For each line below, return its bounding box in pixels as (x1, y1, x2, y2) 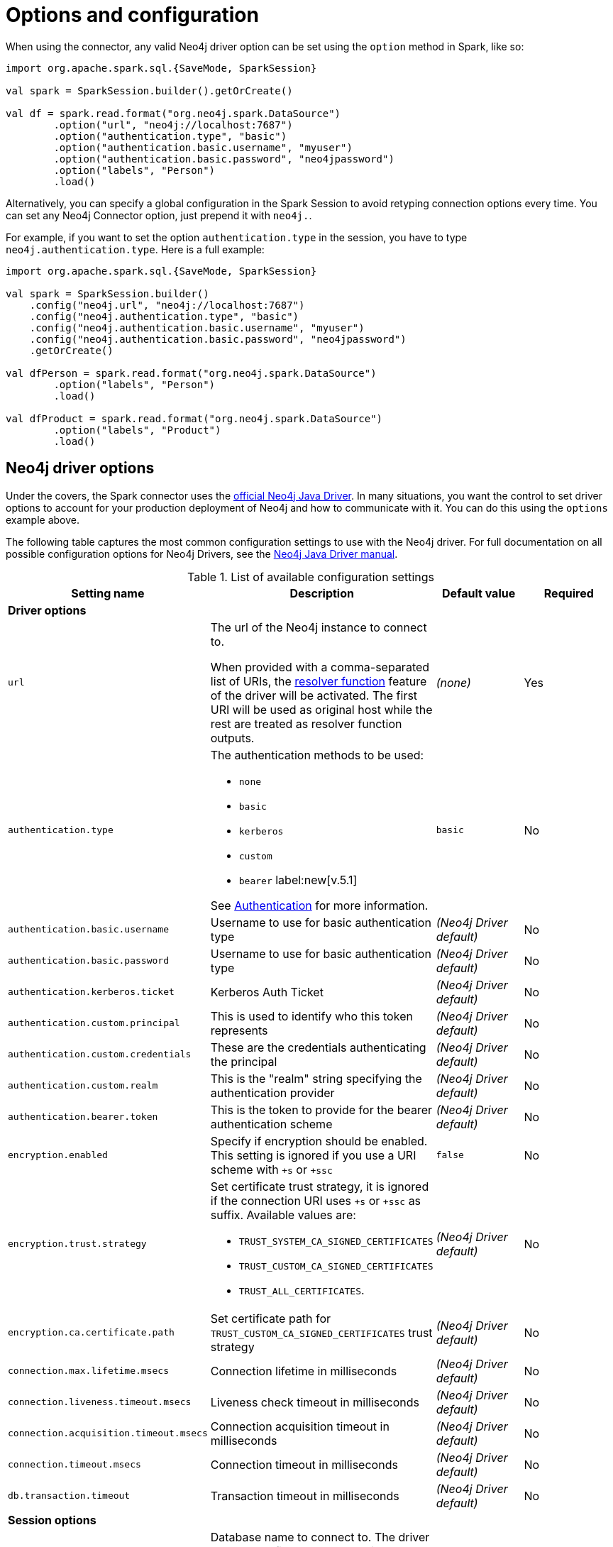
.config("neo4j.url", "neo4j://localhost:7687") (29, 299, 305, 311)
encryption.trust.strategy (8, 1238, 147, 1250)
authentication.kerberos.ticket (8, 986, 175, 998)
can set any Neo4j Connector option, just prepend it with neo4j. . (6, 209, 312, 221)
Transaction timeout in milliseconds (210, 1488, 399, 1503)
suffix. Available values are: (210, 1207, 356, 1222)
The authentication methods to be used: (210, 747, 424, 762)
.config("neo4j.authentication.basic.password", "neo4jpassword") (29, 333, 407, 345)
